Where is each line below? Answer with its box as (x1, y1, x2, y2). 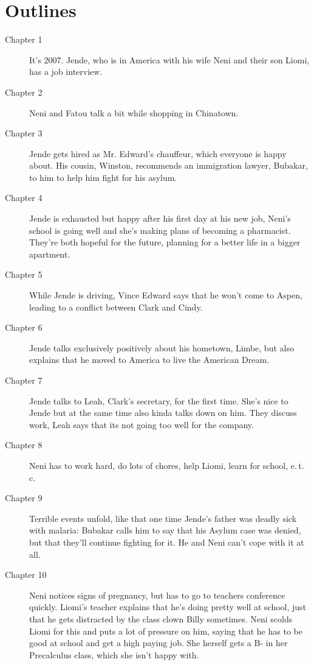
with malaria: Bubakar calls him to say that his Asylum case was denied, (29, 524, 301, 537)
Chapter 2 (5, 85, 43, 98)
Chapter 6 (5, 321, 43, 334)
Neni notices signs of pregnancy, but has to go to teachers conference (29, 588, 285, 601)
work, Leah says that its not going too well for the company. (29, 418, 254, 431)
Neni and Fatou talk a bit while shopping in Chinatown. (29, 106, 239, 119)
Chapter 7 (5, 374, 43, 386)
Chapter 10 (5, 568, 47, 581)
